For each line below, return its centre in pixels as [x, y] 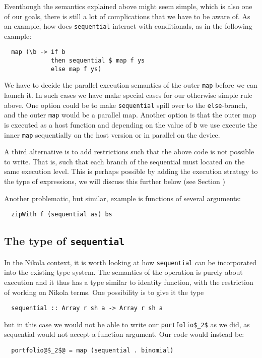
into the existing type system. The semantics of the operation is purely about [123, 272]
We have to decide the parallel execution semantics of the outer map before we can [131, 85]
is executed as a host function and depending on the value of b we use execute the [131, 124]
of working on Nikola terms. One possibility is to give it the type [104, 292]
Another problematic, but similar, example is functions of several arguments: [122, 198]
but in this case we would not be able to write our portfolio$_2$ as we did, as [127, 324]
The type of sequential [64, 241]
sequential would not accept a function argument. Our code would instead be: [124, 334]
